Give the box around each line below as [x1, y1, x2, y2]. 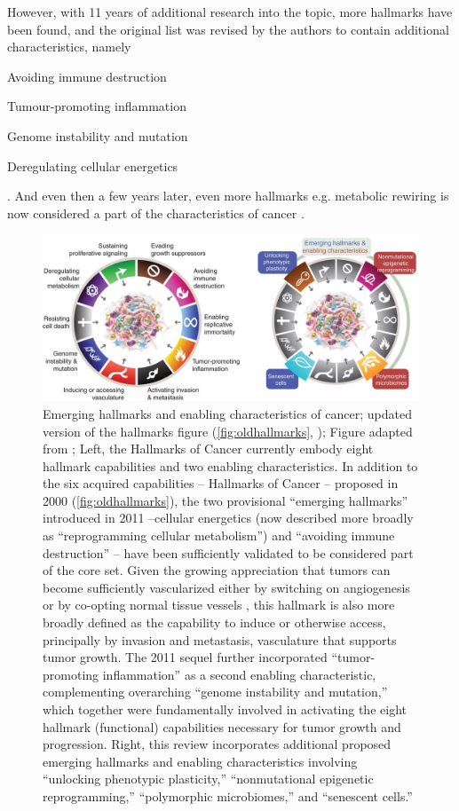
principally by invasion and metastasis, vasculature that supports [43, 630, 397, 649]
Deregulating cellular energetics [7, 156, 178, 175]
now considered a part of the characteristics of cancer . [7, 203, 305, 222]
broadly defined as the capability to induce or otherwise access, [43, 613, 386, 632]
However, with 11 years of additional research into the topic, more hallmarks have [7, 3, 453, 20]
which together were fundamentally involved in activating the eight [43, 700, 407, 719]
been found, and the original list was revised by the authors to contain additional [7, 20, 449, 38]
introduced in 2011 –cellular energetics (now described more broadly [43, 508, 414, 527]
